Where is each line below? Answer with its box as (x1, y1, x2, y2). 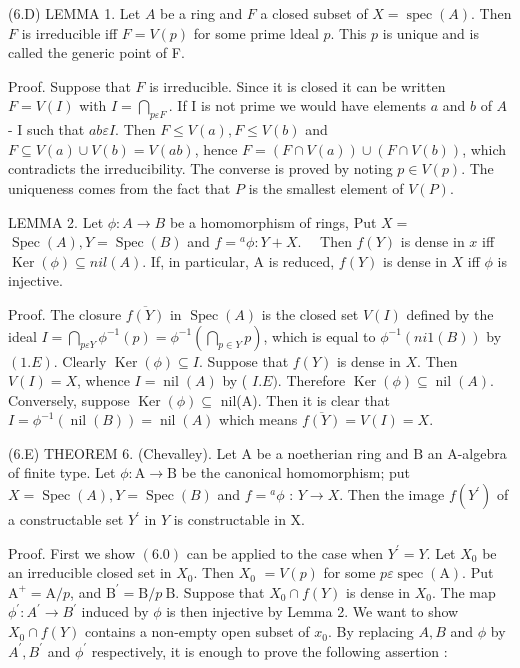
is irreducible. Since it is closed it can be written (149, 75, 446, 96)
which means (219, 409, 298, 430)
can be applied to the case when (186, 542, 384, 563)
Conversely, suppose (8, 389, 130, 410)
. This (330, 22, 367, 43)
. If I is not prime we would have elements (168, 95, 427, 116)
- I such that (8, 119, 85, 140)
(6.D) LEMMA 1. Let (8, 3, 141, 23)
